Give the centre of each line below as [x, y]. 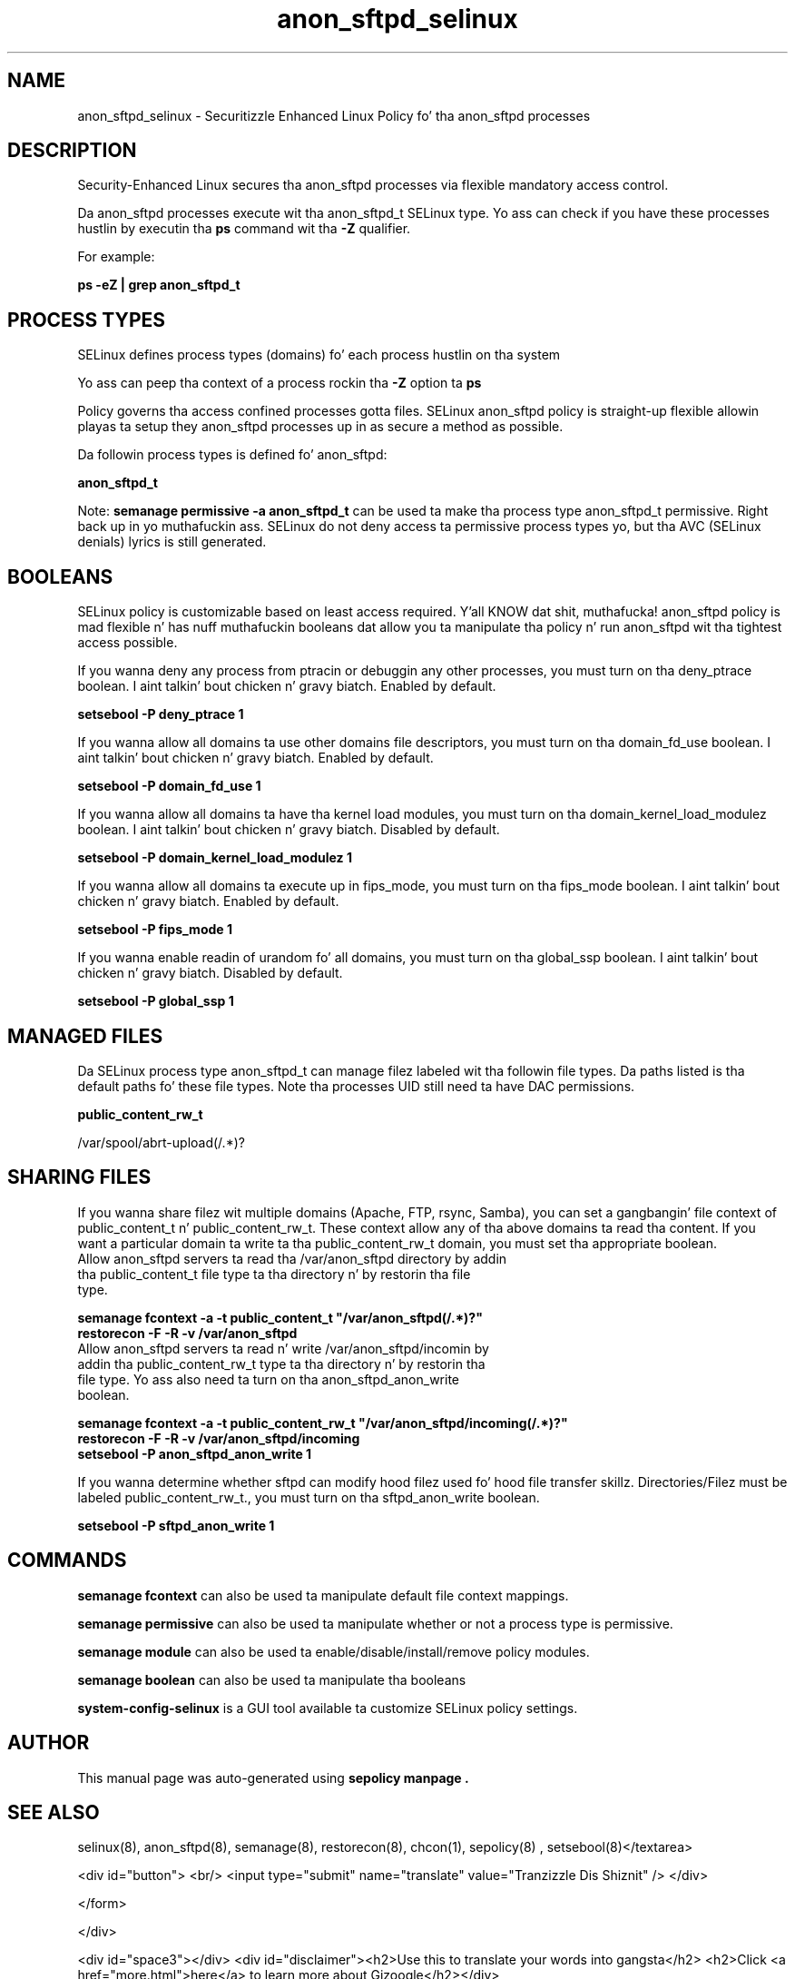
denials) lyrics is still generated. [172, 542]
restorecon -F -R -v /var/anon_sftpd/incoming [219, 1438]
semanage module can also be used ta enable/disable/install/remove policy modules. [334, 1651]
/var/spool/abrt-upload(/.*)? [161, 1142]
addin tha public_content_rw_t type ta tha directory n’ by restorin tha [281, 1364]
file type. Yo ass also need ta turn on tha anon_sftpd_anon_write [268, 1379]
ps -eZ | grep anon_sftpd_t [159, 285]
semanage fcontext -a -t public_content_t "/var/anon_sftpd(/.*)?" [280, 1317]
